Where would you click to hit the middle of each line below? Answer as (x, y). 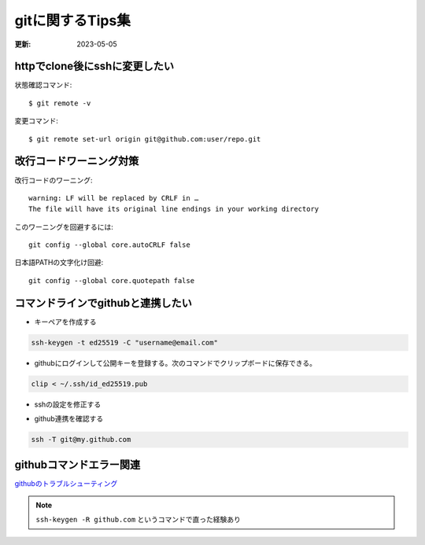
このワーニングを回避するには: (64, 226)
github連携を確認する (69, 419)
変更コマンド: (37, 121)
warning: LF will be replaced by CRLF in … (114, 198)
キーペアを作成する (65, 322)
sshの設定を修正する (68, 404)
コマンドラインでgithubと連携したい (103, 303)
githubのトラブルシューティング (66, 483)
